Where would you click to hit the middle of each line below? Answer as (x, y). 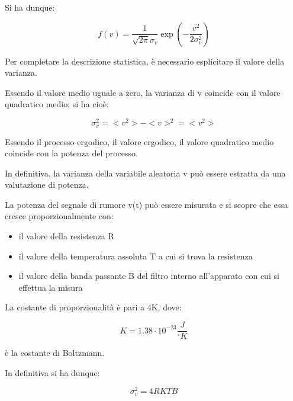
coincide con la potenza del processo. (71, 153)
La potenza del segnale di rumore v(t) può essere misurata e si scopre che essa (146, 204)
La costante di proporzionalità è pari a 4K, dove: (93, 307)
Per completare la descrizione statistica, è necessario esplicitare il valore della (145, 61)
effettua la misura (51, 287)
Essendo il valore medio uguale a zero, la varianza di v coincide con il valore (143, 92)
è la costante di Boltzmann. (55, 353)
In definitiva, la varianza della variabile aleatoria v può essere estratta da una (145, 173)
